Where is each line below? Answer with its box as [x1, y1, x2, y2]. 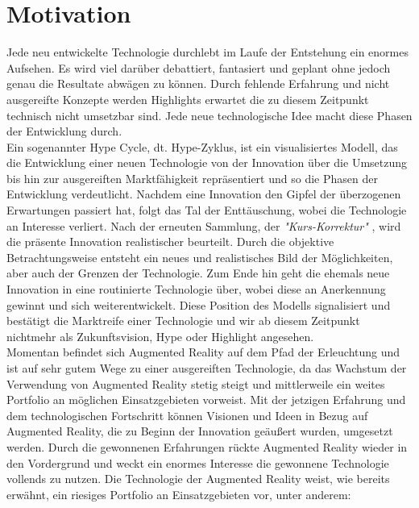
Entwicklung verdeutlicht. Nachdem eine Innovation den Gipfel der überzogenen [6, 185, 401, 202]
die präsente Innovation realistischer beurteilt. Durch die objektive [6, 233, 334, 250]
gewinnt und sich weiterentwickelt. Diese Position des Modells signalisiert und [6, 296, 391, 313]
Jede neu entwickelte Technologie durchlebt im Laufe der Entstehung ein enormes [6, 44, 409, 60]
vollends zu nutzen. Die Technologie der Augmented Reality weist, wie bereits [6, 470, 390, 487]
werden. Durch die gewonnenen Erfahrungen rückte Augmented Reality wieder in [6, 438, 408, 455]
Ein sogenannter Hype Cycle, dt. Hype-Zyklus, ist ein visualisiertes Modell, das [6, 138, 398, 155]
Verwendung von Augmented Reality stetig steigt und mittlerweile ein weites [6, 375, 385, 392]
